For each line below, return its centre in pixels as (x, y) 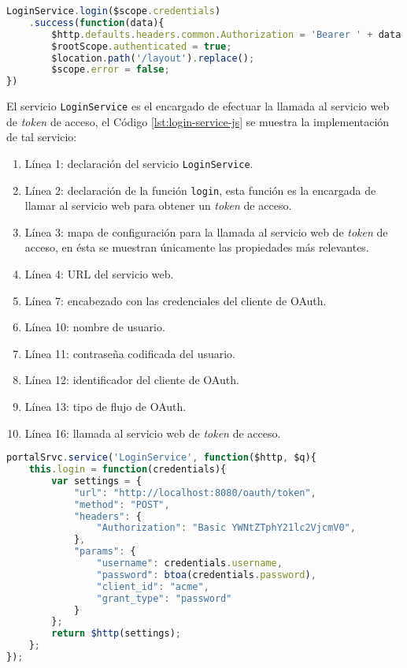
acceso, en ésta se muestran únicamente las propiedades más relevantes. (197, 247)
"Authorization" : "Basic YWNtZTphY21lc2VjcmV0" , (226, 528)
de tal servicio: (42, 137)
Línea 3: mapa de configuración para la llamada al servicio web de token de (206, 231)
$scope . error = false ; (111, 70)
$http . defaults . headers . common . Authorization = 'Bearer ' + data (226, 34)
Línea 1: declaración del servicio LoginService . (139, 163)
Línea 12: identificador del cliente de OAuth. (132, 380)
